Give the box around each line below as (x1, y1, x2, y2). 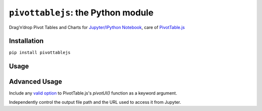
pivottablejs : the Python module (9, 7, 154, 18)
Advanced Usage (9, 78, 63, 86)
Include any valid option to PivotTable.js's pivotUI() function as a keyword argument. (9, 90, 177, 96)
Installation (9, 37, 44, 45)
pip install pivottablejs (9, 50, 71, 55)
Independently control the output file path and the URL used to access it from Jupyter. (9, 99, 181, 105)
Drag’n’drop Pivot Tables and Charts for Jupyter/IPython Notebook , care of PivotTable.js (9, 24, 185, 30)
